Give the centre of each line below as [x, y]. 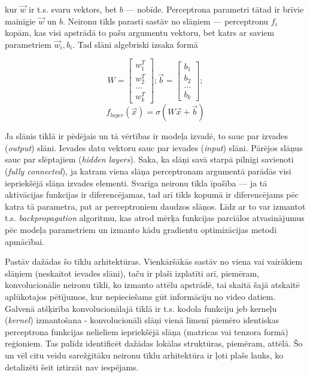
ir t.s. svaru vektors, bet [73, 9]
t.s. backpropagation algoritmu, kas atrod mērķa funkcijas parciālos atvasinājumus [155, 218]
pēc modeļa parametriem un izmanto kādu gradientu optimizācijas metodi [141, 229]
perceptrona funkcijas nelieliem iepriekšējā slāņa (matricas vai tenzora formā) [147, 331]
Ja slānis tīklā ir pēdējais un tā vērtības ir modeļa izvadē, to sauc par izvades [146, 136]
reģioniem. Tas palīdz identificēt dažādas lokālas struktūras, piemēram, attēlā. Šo [154, 343]
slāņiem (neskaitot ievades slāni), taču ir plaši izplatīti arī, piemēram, [132, 273]
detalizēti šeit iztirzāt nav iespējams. [72, 367]
